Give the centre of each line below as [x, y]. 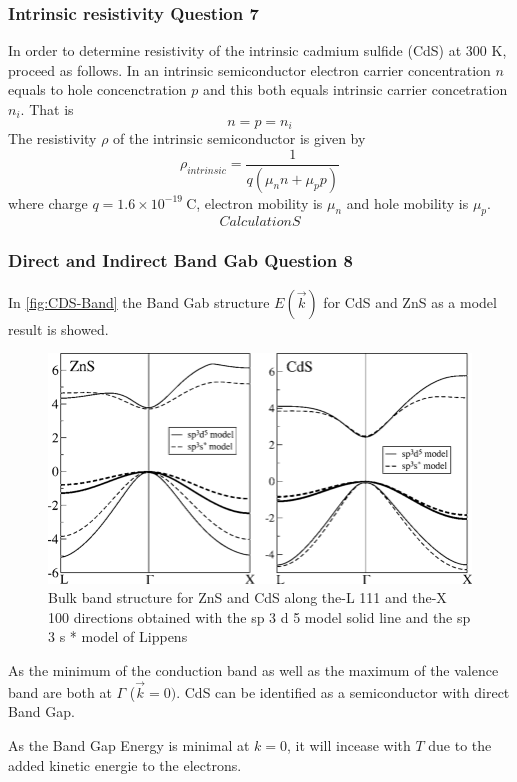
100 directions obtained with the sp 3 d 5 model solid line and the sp [259, 616]
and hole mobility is [407, 202]
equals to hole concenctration [97, 89]
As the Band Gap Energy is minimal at [129, 744]
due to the [460, 744]
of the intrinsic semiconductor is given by [239, 138]
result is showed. [58, 328]
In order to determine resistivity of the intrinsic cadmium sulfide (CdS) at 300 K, [257, 50]
